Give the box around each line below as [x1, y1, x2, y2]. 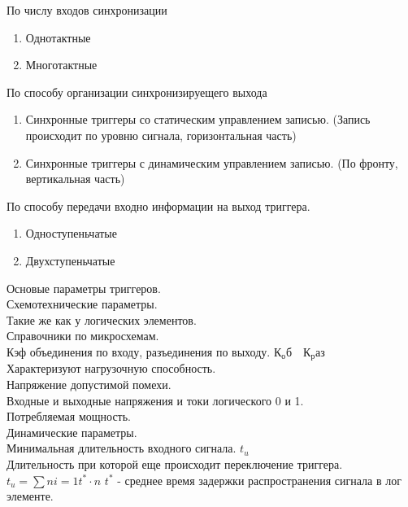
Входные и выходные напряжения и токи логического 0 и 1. [7, 391, 304, 409]
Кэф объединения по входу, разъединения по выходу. [7, 343, 271, 360]
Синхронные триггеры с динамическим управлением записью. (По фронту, [25, 154, 398, 171]
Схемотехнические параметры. [7, 295, 158, 313]
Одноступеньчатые [25, 225, 117, 242]
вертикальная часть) [25, 170, 125, 187]
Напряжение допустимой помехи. [7, 375, 171, 392]
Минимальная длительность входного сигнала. [7, 439, 237, 457]
